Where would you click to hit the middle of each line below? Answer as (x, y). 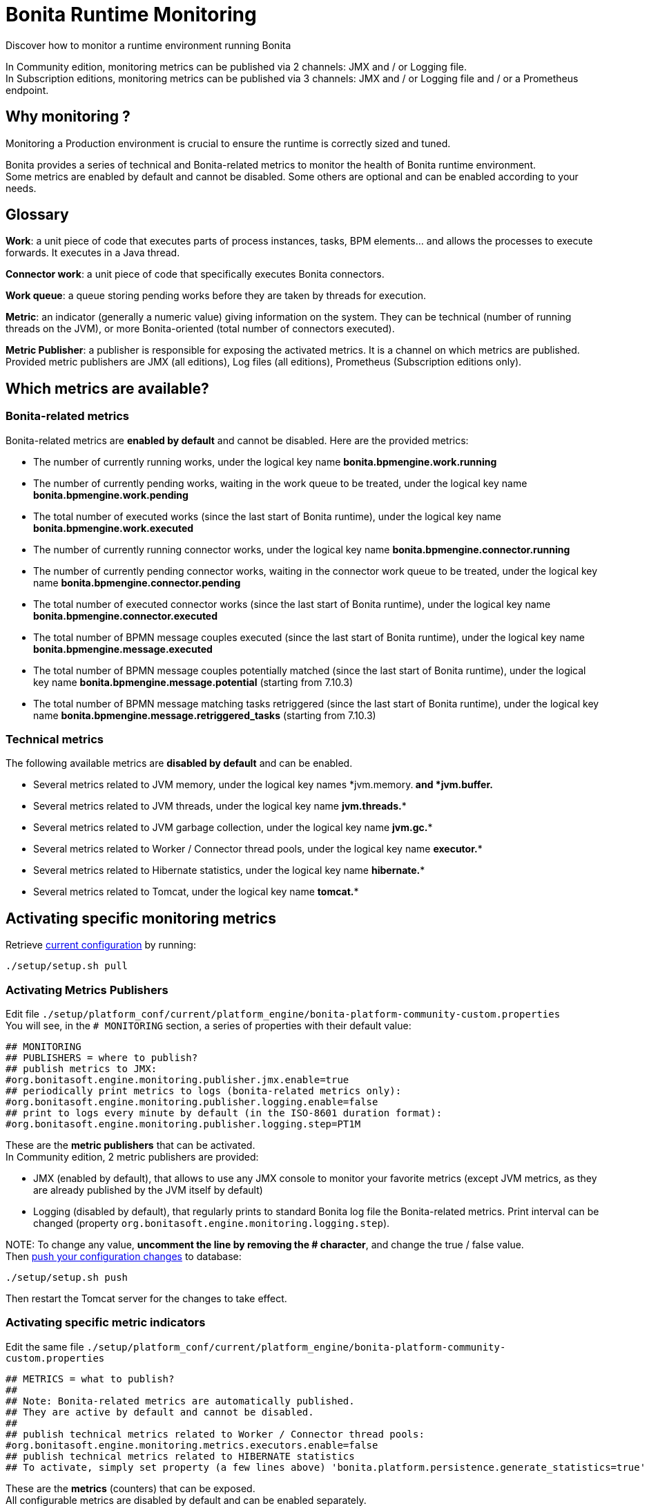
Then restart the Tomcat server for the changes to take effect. (146, 1298)
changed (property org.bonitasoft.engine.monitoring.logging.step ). (212, 1223)
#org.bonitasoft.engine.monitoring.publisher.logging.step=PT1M (183, 1124)
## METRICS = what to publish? (90, 1379)
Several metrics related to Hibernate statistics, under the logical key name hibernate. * (229, 870)
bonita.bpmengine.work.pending (111, 495)
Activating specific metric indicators (106, 1323)
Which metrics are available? (107, 388)
